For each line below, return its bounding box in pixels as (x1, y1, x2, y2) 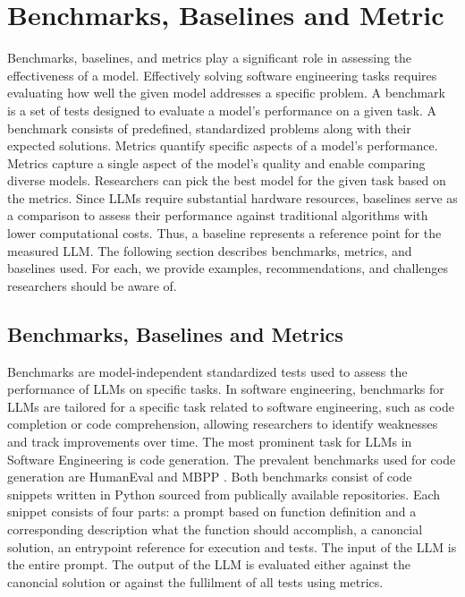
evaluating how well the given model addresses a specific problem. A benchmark (7, 83, 445, 102)
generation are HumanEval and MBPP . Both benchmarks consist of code (7, 467, 412, 486)
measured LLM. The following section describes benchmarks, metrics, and (7, 241, 412, 260)
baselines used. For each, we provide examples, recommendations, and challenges (7, 259, 449, 277)
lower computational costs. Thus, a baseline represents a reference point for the (7, 224, 442, 243)
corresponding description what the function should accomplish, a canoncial (7, 519, 423, 538)
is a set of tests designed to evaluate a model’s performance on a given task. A (7, 100, 437, 119)
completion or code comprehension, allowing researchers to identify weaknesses (7, 414, 438, 433)
